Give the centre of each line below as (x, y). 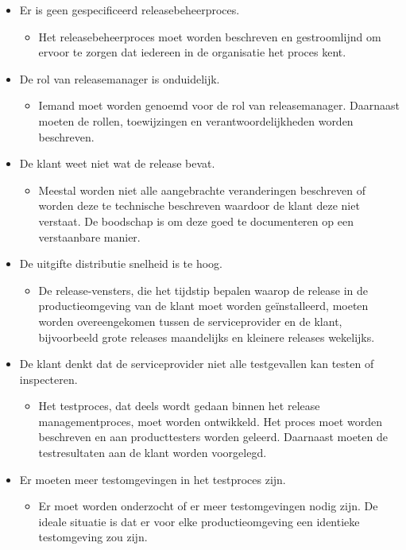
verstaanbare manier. (89, 236)
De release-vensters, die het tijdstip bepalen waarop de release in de (203, 290)
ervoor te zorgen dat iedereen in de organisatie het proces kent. (192, 52)
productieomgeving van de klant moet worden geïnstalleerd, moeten (203, 306)
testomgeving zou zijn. (93, 537)
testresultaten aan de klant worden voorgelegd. (153, 453)
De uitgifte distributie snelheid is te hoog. (121, 263)
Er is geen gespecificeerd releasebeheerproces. (130, 10)
